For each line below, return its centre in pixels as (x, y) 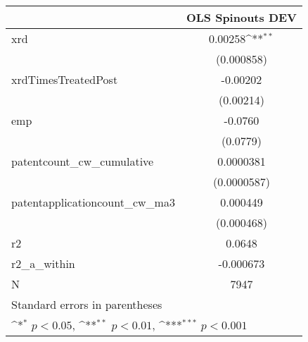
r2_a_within (43, 263)
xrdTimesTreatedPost (65, 79)
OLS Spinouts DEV (242, 17)
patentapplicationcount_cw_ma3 (93, 202)
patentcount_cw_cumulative (83, 161)
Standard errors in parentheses (87, 304)
